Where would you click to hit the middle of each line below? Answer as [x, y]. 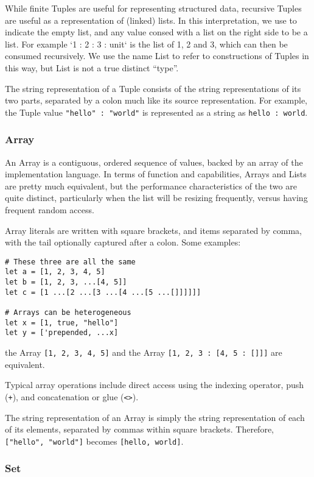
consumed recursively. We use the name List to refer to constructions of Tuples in [157, 56]
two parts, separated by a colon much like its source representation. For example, [156, 100]
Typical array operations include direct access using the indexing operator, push [155, 385]
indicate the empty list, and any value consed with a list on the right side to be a [156, 32]
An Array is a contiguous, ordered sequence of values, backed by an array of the [154, 162]
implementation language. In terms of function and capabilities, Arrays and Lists [156, 174]
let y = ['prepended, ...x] [62, 333]
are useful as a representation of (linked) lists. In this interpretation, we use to [151, 20]
